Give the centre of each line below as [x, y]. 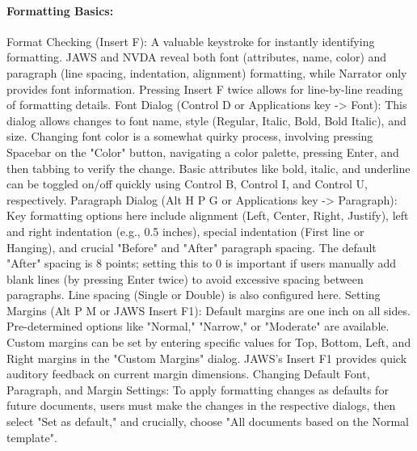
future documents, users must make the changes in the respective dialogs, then [201, 405]
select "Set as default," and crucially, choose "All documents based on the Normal [208, 421]
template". [32, 437]
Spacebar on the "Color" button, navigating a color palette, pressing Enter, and [203, 152]
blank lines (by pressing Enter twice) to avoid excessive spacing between [185, 278]
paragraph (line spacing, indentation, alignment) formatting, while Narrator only [207, 72]
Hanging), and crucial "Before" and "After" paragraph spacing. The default [192, 247]
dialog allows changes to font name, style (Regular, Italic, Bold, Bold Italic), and [206, 120]
